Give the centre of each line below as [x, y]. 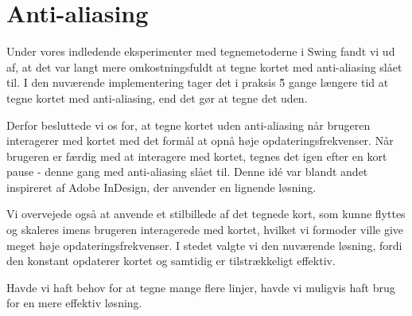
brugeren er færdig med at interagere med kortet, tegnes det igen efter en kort [197, 156]
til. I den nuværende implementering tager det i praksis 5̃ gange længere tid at [198, 82]
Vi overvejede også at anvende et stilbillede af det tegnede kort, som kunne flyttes [206, 214]
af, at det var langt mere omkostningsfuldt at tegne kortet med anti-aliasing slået [204, 66]
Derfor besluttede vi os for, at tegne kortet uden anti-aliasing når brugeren [189, 125]
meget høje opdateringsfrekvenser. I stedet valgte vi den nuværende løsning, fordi [204, 245]
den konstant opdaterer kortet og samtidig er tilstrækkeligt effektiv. [171, 261]
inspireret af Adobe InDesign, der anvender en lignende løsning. [161, 187]
